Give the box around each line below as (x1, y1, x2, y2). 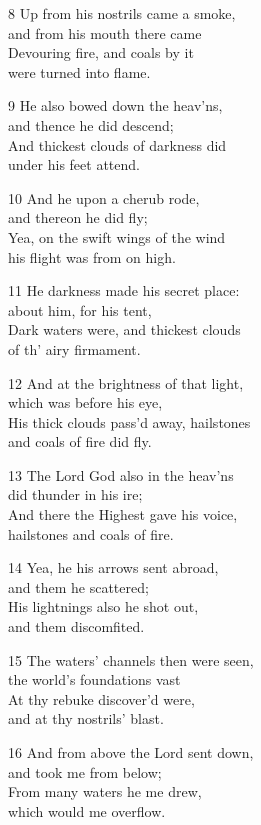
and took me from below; (8, 761, 162, 782)
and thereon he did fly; (8, 207, 148, 228)
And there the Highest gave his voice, (8, 504, 238, 525)
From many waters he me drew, (8, 781, 202, 802)
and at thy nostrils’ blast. (8, 708, 164, 729)
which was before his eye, (8, 392, 163, 413)
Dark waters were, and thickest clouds (8, 319, 241, 340)
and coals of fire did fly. (8, 431, 152, 452)
